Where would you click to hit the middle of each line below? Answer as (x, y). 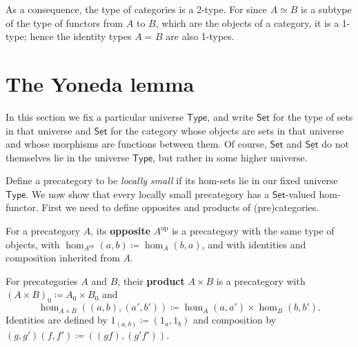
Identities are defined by (57, 320)
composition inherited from (63, 258)
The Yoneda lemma (100, 83)
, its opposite (121, 231)
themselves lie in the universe (68, 157)
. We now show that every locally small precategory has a (148, 194)
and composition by (235, 320)
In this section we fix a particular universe (95, 116)
